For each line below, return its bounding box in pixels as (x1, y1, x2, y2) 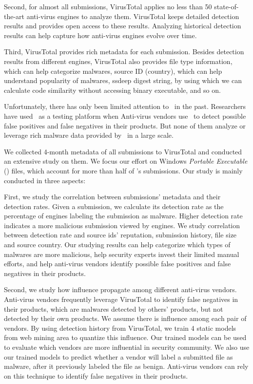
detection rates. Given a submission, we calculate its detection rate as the (4, 201, 224, 211)
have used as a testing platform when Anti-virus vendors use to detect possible (4, 110, 246, 121)
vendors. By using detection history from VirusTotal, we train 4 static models (4, 322, 236, 333)
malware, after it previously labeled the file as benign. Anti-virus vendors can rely (4, 361, 249, 371)
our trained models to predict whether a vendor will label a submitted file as (4, 351, 233, 362)
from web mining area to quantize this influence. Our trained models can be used (4, 332, 247, 342)
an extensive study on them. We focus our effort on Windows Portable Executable (4, 156, 248, 166)
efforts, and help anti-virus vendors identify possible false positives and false (4, 258, 231, 269)
